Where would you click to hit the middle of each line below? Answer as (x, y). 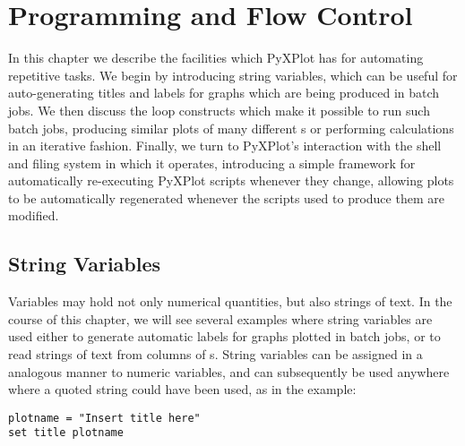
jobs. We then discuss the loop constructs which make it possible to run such (219, 110)
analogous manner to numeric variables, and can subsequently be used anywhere (229, 371)
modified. (34, 215)
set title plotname (66, 433)
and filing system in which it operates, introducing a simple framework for (212, 163)
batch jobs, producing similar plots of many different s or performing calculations (231, 128)
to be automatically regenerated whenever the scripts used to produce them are (226, 197)
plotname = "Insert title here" (104, 418)
